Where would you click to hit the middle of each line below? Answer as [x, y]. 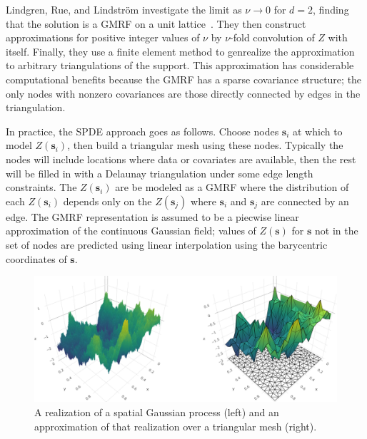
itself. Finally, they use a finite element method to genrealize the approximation [180, 51]
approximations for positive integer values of [103, 37]
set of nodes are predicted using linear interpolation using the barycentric [167, 244]
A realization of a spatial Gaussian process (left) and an [157, 412]
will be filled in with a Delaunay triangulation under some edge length [160, 173]
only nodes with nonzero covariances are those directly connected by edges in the [183, 93]
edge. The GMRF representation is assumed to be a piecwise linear [152, 216]
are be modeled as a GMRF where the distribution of [232, 187]
